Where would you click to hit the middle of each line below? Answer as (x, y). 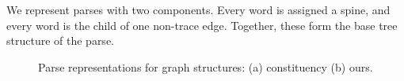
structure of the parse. (60, 40)
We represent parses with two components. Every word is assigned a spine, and (198, 9)
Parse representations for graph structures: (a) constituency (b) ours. (206, 66)
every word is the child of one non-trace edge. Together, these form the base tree (202, 25)
